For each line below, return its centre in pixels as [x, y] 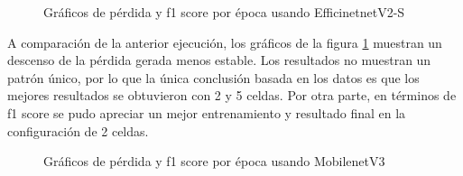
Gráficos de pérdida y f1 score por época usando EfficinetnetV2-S [224, 12]
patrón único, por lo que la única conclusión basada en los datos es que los [213, 77]
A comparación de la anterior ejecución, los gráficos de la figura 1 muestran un [225, 42]
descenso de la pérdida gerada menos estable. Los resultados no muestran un [219, 60]
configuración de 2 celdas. [78, 130]
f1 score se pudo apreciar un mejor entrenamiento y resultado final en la [207, 112]
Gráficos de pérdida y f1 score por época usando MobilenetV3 [214, 161]
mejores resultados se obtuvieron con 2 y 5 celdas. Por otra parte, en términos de [232, 95]
